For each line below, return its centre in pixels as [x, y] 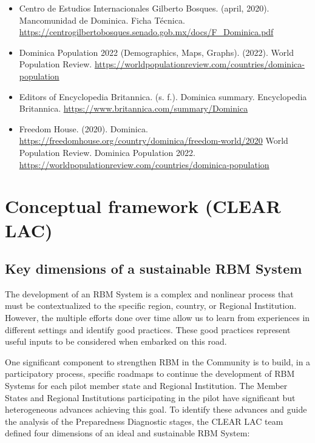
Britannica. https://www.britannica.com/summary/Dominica [134, 108]
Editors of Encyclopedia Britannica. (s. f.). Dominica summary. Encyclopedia [163, 96]
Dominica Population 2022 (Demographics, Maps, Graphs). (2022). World [156, 52]
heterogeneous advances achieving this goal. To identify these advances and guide [156, 409]
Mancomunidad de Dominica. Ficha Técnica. [102, 20]
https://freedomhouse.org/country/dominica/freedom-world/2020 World [154, 140]
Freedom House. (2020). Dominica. [83, 128]
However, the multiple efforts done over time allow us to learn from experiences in [157, 318]
